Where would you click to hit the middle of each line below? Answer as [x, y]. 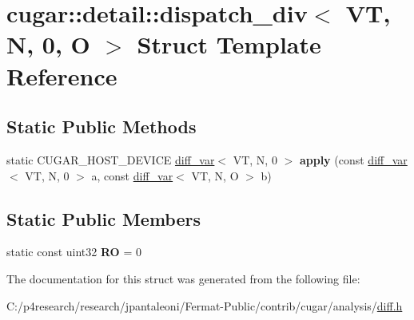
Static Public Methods [102, 126]
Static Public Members [104, 218]
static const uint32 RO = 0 [74, 252]
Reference [62, 75]
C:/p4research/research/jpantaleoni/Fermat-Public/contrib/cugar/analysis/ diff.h [205, 305]
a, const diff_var [132, 175]
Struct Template [229, 44]
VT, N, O [215, 175]
